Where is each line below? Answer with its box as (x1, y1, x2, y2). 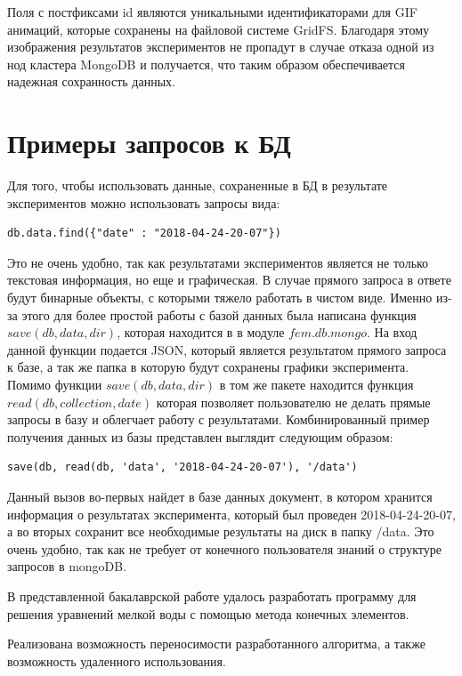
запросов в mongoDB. (7, 557, 127, 575)
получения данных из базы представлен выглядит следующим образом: (7, 427, 393, 446)
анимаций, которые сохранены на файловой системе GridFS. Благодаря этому (7, 20, 430, 38)
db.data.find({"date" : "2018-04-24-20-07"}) (7, 227, 281, 240)
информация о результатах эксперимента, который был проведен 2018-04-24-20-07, (7, 504, 456, 523)
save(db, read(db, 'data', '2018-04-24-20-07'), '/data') (7, 461, 358, 474)
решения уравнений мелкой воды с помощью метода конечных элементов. (7, 604, 409, 623)
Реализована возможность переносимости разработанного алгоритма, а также (7, 634, 426, 653)
